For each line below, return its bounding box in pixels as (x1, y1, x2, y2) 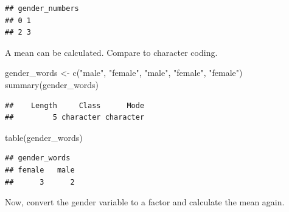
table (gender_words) (5, 131, 83, 143)
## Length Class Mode (5, 101, 145, 110)
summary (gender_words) (5, 78, 99, 91)
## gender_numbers (5, 4, 79, 13)
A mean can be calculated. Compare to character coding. (5, 46, 218, 58)
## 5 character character (5, 113, 145, 122)
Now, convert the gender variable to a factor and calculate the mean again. (5, 196, 285, 208)
